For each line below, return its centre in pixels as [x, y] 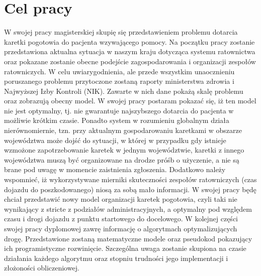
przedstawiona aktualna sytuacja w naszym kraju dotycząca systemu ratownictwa [130, 51]
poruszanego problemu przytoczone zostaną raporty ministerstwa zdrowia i [119, 81]
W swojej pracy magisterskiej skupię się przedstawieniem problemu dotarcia [121, 32]
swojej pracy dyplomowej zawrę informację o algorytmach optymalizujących [121, 228]
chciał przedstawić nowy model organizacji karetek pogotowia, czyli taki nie [121, 199]
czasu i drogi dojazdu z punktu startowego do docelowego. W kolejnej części [121, 219]
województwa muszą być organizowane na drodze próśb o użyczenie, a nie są [122, 159]
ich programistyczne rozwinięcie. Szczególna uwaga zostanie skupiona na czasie [125, 248]
